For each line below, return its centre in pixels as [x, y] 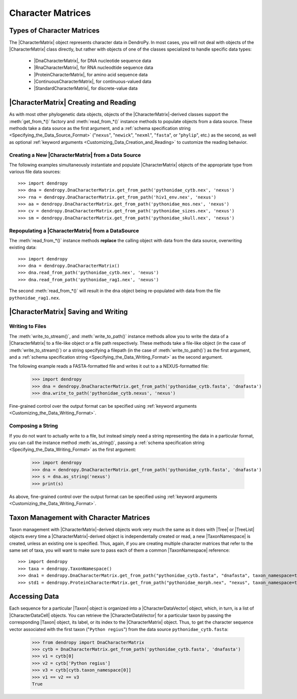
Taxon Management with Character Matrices [80, 518]
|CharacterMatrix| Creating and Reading [73, 102]
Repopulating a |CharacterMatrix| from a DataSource [74, 231]
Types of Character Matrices [54, 31]
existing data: [23, 248]
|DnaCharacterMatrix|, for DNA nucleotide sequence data [93, 61]
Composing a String [34, 426]
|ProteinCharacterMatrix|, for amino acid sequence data [91, 74]
